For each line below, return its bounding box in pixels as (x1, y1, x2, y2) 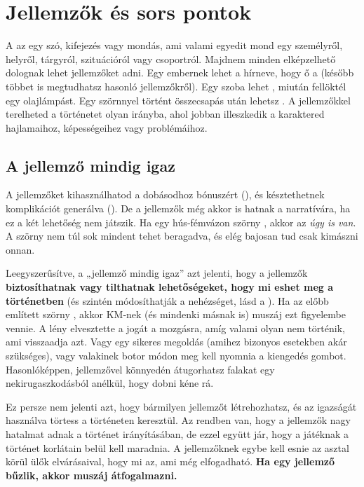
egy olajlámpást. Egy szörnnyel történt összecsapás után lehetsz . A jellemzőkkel (6, 92, 351, 107)
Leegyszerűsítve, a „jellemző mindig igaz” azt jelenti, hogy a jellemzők (6, 266, 308, 280)
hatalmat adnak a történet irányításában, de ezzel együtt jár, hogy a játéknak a (6, 426, 349, 441)
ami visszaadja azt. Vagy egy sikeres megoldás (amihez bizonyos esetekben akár (6, 334, 347, 349)
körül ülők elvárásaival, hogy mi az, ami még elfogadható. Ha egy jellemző (6, 454, 335, 469)
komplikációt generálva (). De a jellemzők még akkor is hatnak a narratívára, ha (6, 201, 351, 216)
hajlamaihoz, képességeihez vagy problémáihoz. (6, 120, 208, 135)
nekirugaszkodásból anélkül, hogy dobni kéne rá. (6, 376, 214, 390)
